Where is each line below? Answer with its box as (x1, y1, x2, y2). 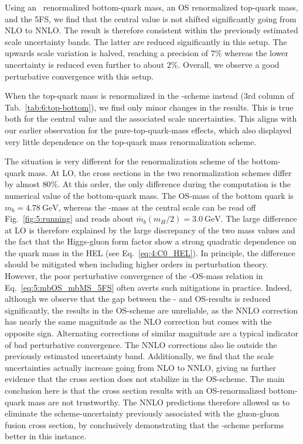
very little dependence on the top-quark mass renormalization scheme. (5, 135, 257, 147)
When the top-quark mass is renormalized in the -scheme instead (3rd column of (5, 90, 294, 102)
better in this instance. (5, 430, 87, 442)
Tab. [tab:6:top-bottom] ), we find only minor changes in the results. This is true (5, 101, 294, 113)
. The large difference (220, 212, 297, 225)
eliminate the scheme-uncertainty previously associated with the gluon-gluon (5, 407, 280, 419)
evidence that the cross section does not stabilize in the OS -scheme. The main (5, 373, 285, 385)
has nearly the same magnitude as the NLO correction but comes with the (5, 315, 272, 328)
